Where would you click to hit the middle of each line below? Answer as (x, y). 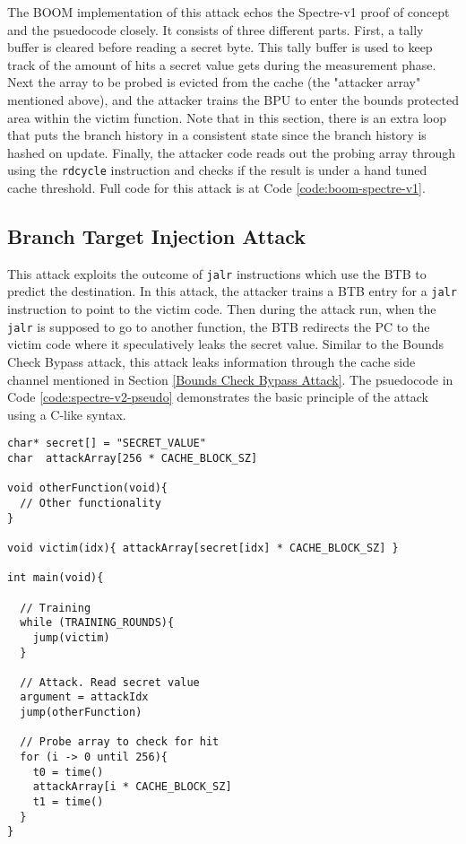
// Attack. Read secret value (110, 682)
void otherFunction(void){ (87, 488)
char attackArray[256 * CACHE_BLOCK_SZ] (133, 458)
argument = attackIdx (84, 697)
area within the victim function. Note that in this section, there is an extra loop (227, 117)
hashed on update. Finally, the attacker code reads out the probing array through (231, 152)
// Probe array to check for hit (120, 742)
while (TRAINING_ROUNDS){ (97, 623)
